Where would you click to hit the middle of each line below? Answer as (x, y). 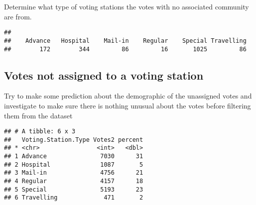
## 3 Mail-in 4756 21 (74, 173)
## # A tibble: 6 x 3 (40, 132)
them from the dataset (38, 115)
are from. (18, 16)
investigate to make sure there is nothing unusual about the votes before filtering (128, 105)
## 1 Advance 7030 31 (74, 156)
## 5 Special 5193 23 (74, 189)
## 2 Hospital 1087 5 (74, 164)
